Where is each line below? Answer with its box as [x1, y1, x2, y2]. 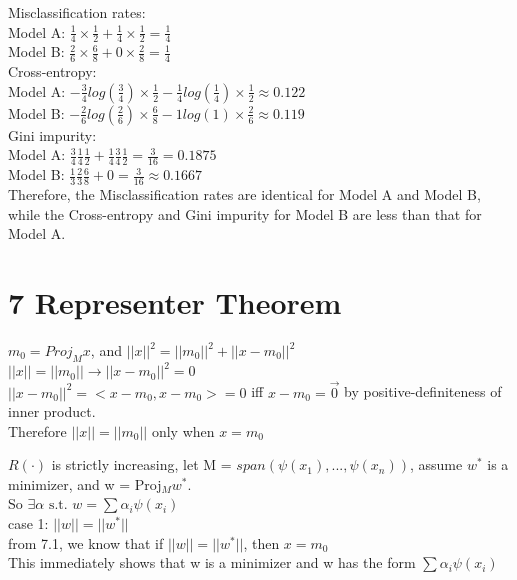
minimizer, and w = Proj [8, 473, 162, 494]
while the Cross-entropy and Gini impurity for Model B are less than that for [8, 203, 482, 224]
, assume [409, 454, 463, 475]
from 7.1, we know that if [8, 532, 164, 553]
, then [243, 532, 280, 553]
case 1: [8, 513, 49, 534]
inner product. [8, 401, 96, 422]
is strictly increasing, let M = [51, 454, 232, 475]
